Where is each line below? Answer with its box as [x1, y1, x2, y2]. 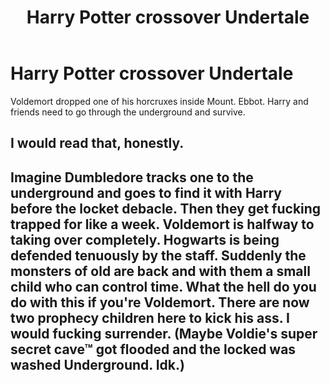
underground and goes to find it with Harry [10, 184, 282, 201]
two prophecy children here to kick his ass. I [10, 309, 291, 326]
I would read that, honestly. [10, 135, 185, 152]
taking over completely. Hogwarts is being [10, 231, 280, 248]
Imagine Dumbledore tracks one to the [10, 169, 254, 186]
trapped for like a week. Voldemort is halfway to [10, 216, 315, 233]
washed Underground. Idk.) [10, 356, 185, 373]
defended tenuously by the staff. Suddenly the [10, 247, 307, 264]
